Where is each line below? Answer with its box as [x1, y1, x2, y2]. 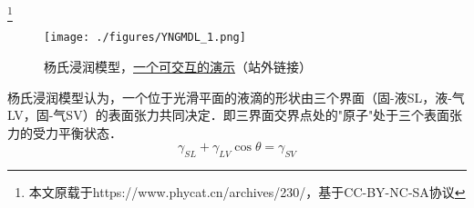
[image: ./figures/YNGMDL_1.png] [44, 31, 246, 45]
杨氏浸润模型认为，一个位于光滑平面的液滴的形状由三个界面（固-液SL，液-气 [7, 87, 465, 106]
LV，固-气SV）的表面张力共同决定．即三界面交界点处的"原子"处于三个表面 [7, 105, 450, 124]
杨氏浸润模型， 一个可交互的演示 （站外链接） [44, 56, 312, 75]
